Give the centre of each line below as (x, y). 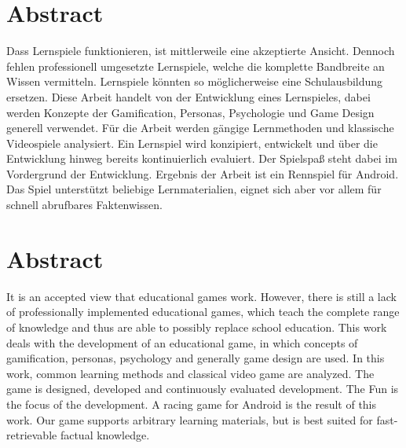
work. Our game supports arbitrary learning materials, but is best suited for (190, 419)
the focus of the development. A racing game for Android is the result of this (192, 404)
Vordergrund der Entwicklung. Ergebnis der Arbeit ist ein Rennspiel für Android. (203, 173)
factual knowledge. (105, 435)
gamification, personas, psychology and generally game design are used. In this (196, 358)
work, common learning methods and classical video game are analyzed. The (190, 373)
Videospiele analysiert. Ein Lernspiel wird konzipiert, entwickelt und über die (192, 143)
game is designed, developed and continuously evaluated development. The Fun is (203, 389)
